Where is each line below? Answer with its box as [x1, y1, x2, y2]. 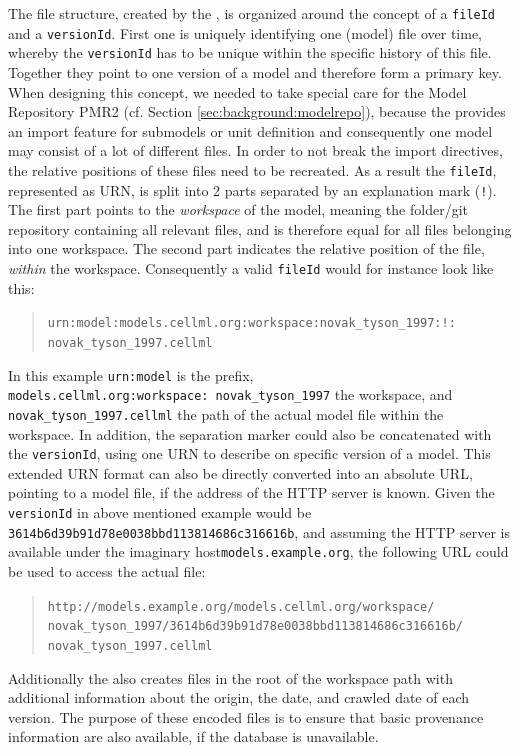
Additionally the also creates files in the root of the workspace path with [8, 667, 453, 688]
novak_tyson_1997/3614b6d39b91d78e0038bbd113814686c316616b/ [47, 619, 464, 634]
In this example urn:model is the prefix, [8, 364, 254, 385]
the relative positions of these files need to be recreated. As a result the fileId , [8, 159, 497, 180]
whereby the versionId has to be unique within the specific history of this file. [8, 42, 492, 63]
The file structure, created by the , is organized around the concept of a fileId [8, 3, 496, 23]
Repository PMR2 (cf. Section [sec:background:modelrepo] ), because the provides [8, 101, 506, 122]
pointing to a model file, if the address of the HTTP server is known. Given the [8, 482, 495, 503]
